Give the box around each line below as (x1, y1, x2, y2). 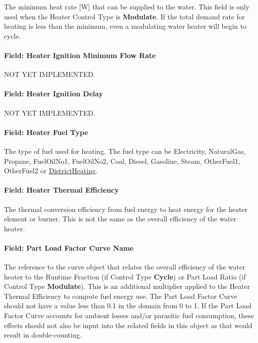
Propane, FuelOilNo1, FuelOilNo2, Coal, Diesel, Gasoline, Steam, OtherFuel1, (4, 155, 241, 166)
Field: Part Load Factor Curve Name (4, 242, 134, 253)
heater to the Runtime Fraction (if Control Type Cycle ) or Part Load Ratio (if (4, 271, 246, 281)
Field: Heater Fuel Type (4, 127, 88, 137)
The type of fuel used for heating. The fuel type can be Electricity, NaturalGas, (4, 145, 246, 156)
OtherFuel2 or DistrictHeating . (4, 165, 98, 176)
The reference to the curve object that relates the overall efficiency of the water (4, 262, 245, 272)
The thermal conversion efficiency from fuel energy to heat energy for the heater (4, 204, 248, 214)
